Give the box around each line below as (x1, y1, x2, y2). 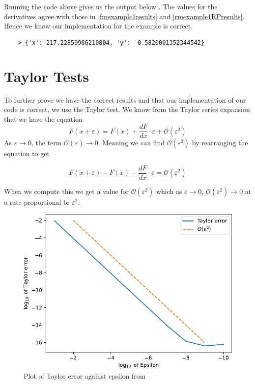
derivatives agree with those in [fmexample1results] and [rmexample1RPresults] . (4, 11, 245, 21)
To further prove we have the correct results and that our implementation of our (4, 94, 246, 105)
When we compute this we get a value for (4, 186, 129, 196)
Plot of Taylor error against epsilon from (24, 370, 146, 381)
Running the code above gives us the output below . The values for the (4, 1, 218, 11)
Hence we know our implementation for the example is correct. (4, 21, 193, 31)
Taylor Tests (4, 66, 89, 86)
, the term (31, 137, 62, 148)
